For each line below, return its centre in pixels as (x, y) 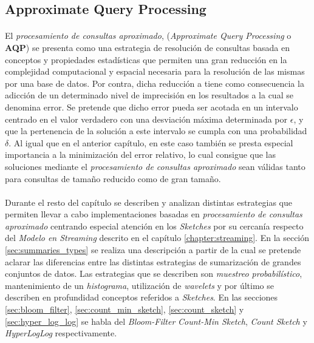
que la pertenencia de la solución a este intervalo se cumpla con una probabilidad (156, 131)
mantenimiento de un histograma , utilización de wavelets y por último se (139, 285)
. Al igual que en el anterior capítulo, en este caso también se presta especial (151, 142)
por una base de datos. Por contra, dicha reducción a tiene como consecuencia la (155, 83)
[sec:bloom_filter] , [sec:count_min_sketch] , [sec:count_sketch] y (125, 309)
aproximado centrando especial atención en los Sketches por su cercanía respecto (154, 226)
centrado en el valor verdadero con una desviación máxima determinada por (146, 119)
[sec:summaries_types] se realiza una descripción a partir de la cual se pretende (153, 250)
